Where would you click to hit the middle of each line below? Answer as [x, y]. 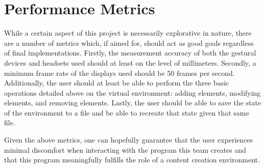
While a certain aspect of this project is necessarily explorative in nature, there [128, 33]
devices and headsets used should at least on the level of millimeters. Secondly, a [130, 62]
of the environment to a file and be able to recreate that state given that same [127, 112]
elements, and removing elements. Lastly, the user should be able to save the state [133, 103]
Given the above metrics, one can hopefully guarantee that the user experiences [129, 140]
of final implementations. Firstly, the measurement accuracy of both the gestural [130, 53]
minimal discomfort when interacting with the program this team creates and [125, 149]
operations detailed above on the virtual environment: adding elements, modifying [132, 92]
